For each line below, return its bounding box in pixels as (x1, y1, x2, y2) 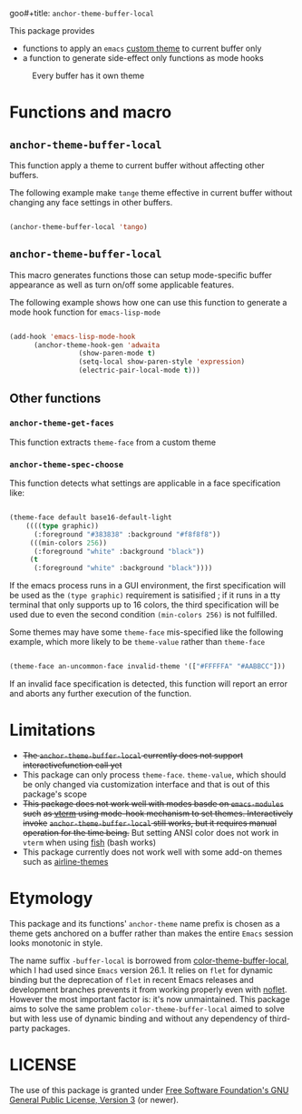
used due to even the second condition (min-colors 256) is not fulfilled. (9, 609, 278, 620)
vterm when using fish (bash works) (22, 837, 157, 848)
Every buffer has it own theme (32, 70, 145, 81)
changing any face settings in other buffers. (9, 197, 173, 207)
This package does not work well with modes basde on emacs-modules (22, 798, 284, 808)
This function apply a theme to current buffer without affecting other (9, 160, 265, 171)
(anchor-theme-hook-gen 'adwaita (33, 340, 161, 349)
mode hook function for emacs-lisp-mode (9, 306, 161, 317)
